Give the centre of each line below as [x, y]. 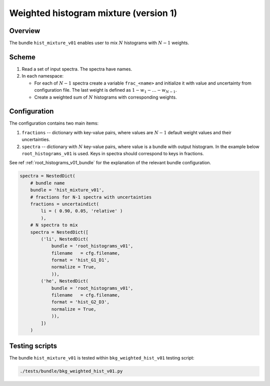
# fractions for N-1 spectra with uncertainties [91, 197]
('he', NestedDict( [64, 281]
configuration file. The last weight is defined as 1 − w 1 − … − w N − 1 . [105, 91]
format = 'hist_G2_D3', [80, 302]
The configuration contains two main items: [54, 123]
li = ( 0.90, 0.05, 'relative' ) [82, 211]
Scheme [22, 57]
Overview [25, 31]
